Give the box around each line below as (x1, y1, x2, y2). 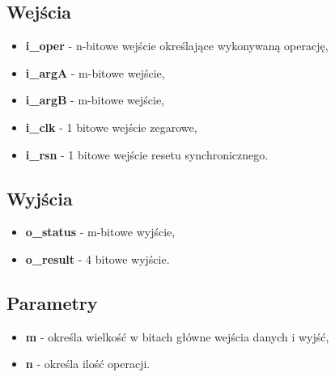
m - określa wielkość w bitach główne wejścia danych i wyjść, (25, 328, 329, 345)
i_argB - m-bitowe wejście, (25, 91, 164, 108)
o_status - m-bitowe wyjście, (25, 223, 176, 240)
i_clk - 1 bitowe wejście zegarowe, (25, 118, 197, 135)
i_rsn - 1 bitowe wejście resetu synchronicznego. (25, 146, 269, 163)
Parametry (6, 290, 98, 315)
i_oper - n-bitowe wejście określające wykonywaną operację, (25, 37, 329, 54)
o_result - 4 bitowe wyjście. (25, 250, 170, 267)
